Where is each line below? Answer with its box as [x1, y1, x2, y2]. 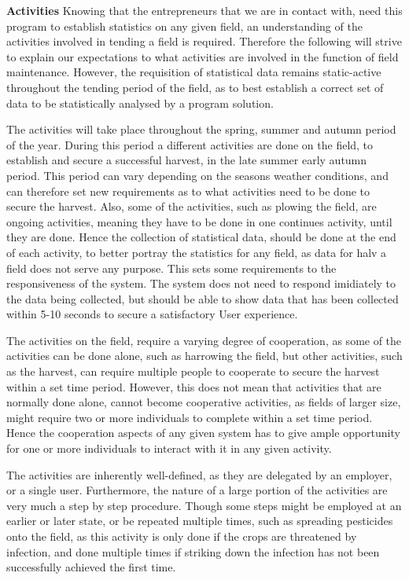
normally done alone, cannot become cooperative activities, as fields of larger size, [6, 394, 401, 410]
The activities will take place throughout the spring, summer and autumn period [6, 121, 396, 138]
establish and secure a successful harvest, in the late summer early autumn [6, 152, 367, 168]
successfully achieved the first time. [6, 559, 176, 575]
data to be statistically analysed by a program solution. [6, 94, 274, 111]
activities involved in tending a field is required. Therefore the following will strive [6, 33, 402, 50]
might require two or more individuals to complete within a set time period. [6, 409, 373, 425]
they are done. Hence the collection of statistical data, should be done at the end [6, 229, 396, 245]
